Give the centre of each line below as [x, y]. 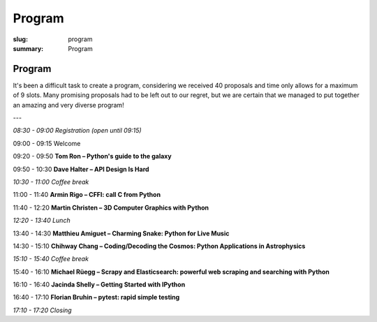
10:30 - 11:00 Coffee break [51, 182]
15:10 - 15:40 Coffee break [51, 259]
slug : [20, 39]
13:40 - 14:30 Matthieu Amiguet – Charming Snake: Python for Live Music [121, 233]
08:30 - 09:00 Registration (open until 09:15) [77, 131]
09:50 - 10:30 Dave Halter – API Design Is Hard [81, 169]
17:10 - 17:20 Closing [43, 310]
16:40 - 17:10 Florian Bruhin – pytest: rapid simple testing [96, 298]
